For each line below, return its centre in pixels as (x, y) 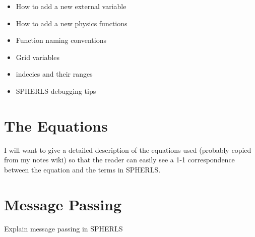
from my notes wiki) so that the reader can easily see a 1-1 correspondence (119, 160)
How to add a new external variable (71, 6)
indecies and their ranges (54, 74)
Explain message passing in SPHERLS (63, 228)
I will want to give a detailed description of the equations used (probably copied (128, 150)
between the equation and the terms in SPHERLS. (82, 169)
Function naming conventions (61, 40)
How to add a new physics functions (72, 23)
